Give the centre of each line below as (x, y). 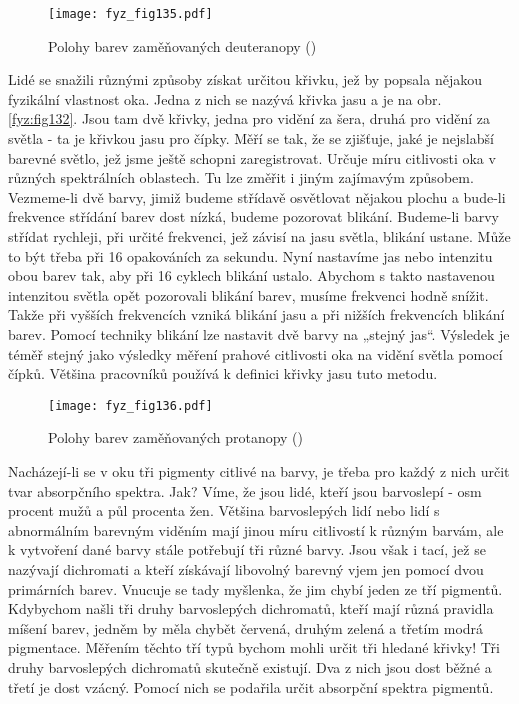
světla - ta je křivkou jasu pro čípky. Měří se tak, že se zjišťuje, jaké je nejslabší (251, 138)
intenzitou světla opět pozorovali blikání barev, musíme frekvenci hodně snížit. (248, 294)
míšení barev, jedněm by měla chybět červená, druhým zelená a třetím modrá (246, 627)
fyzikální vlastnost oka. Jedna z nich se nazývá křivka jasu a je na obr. (225, 98)
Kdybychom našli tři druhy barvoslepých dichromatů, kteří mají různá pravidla (251, 608)
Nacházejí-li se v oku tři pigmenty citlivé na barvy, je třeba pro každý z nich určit (259, 471)
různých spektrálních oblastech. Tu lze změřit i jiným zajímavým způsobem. (241, 177)
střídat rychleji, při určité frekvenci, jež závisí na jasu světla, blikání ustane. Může (259, 236)
